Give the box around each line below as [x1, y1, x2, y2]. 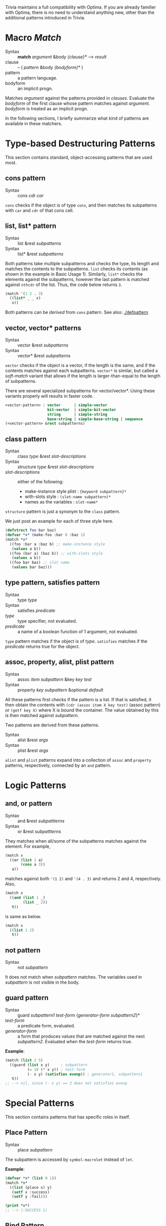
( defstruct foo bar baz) [5, 528, 56, 533]
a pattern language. [17, 74, 58, 81]
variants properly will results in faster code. [5, 393, 94, 399]
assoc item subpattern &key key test [17, 676, 92, 682]
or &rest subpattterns [17, 828, 61, 834]
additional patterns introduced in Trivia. [5, 15, 86, 20]
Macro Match [5, 32, 61, 44]
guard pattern [5, 994, 49, 1002]
